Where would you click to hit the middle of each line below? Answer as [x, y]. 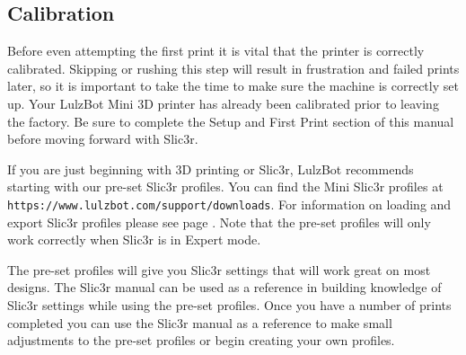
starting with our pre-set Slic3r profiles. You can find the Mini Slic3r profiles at [225, 186]
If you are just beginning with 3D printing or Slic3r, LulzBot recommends [211, 169]
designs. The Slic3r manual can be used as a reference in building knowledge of [224, 287]
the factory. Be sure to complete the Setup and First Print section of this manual [231, 121]
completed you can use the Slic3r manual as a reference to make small [200, 322]
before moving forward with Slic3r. [103, 139]
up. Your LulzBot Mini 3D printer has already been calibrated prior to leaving [223, 103]
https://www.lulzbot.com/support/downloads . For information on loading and [229, 204]
